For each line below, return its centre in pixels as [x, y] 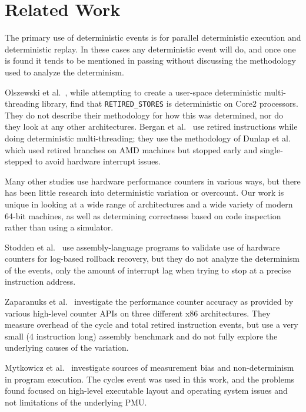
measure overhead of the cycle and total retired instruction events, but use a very [152, 324]
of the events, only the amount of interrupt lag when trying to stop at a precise [148, 270]
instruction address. [40, 281]
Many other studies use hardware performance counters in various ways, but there [153, 181]
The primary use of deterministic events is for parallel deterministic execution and [153, 37]
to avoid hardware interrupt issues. [98, 161]
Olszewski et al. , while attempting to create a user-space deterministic [133, 92]
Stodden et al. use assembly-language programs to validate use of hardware [142, 247]
